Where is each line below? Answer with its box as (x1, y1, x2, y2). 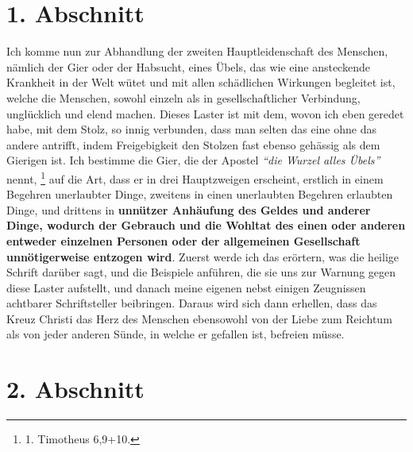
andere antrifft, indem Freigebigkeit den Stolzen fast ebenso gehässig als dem (6, 136, 380, 153)
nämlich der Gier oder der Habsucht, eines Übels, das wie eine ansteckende (6, 58, 370, 75)
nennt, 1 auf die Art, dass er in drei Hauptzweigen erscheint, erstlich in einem (6, 168, 384, 187)
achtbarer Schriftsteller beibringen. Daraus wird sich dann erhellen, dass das (6, 295, 377, 311)
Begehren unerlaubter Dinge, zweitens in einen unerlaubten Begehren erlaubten (6, 186, 393, 203)
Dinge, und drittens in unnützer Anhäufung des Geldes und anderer (6, 201, 371, 218)
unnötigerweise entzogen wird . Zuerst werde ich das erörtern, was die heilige (6, 248, 399, 265)
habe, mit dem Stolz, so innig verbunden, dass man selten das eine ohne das (6, 121, 376, 137)
